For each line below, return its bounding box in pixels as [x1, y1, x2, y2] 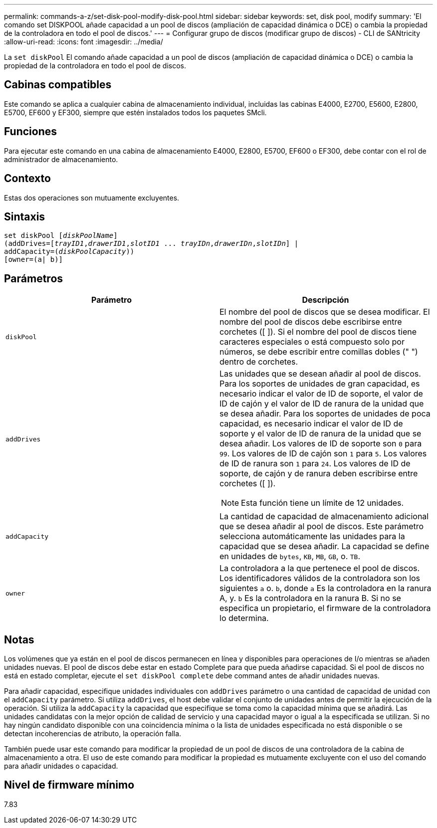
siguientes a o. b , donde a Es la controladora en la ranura [219, 583, 432, 594]
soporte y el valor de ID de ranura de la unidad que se [219, 428, 422, 439]
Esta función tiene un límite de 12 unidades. [241, 498, 404, 508]
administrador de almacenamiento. [4, 155, 118, 164]
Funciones [4, 125, 57, 138]
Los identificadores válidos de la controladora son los [219, 573, 421, 584]
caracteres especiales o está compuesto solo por [219, 337, 405, 347]
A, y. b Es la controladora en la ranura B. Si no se [219, 593, 401, 604]
